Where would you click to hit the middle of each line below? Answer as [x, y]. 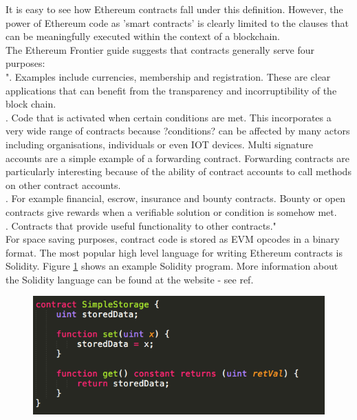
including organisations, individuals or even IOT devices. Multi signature [160, 144]
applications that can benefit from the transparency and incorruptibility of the [171, 90]
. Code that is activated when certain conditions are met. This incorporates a [169, 117]
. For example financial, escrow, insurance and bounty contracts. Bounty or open [175, 198]
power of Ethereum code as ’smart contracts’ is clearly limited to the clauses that [177, 22]
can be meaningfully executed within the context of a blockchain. [143, 36]
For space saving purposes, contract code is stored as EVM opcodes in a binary [173, 239]
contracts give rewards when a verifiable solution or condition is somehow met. [171, 211]
